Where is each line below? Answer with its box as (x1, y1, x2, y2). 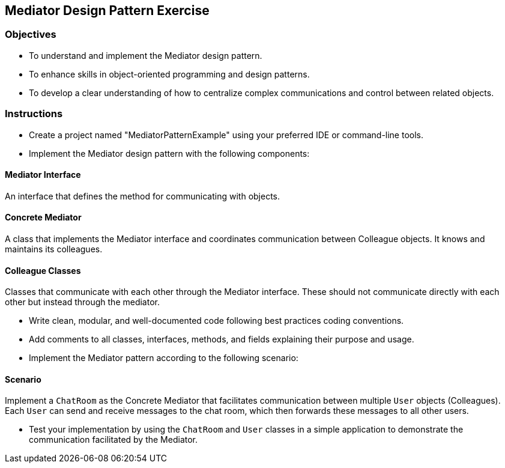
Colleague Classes (5, 265, 81, 276)
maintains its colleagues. (5, 243, 103, 254)
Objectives (5, 28, 56, 41)
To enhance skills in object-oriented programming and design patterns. (29, 68, 310, 79)
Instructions (5, 108, 63, 120)
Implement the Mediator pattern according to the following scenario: (29, 353, 298, 363)
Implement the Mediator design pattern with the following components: (29, 148, 310, 159)
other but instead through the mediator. (5, 297, 160, 308)
